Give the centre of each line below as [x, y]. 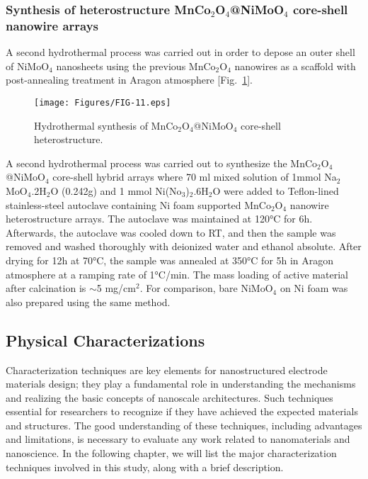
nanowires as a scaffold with [295, 66]
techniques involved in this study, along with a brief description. [145, 467]
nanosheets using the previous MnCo [136, 66]
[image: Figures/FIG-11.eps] [103, 102]
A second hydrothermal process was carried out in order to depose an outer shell [180, 52]
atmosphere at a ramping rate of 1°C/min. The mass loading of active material [177, 274]
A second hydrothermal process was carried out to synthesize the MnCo [162, 163]
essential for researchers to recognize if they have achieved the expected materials [182, 411]
